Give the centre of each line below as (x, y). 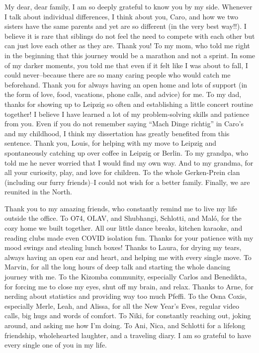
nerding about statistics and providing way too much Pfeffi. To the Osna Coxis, (126, 296)
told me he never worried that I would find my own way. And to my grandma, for (129, 162)
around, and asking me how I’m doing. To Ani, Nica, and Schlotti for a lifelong (125, 325)
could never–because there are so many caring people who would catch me (118, 75)
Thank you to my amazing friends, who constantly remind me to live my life (121, 208)
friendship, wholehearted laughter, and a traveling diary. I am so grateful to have (128, 335)
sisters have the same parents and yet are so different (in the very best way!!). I (126, 26)
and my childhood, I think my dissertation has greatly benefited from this (117, 133)
